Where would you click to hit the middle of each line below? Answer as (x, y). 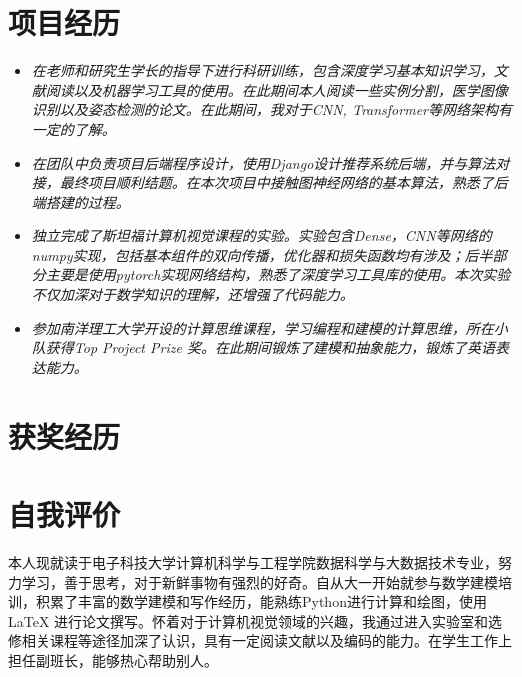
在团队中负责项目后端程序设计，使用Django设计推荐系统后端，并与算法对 (270, 162)
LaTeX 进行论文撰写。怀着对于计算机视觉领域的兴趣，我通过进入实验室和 (248, 620)
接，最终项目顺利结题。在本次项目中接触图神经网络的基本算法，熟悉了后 (269, 182)
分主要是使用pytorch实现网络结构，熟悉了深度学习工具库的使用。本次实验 (271, 274)
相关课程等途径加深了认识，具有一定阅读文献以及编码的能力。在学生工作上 (266, 640)
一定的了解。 (73, 128)
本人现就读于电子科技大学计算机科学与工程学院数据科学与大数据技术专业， (253, 561)
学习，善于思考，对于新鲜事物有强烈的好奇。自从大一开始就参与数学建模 (259, 581)
